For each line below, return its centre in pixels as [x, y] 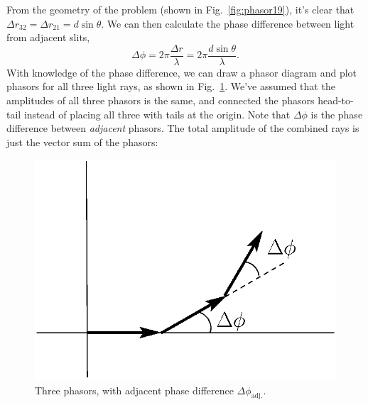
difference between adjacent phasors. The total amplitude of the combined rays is [183, 128]
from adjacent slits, [48, 37]
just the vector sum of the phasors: [82, 142]
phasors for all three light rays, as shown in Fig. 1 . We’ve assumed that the [171, 86]
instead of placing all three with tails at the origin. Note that [157, 114]
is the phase [337, 114]
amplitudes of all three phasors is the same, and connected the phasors [161, 100]
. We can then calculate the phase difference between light [228, 23]
